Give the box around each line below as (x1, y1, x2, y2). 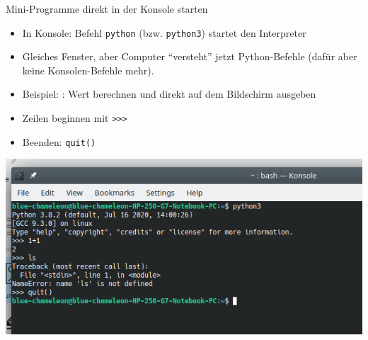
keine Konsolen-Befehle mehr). (22, 62, 154, 77)
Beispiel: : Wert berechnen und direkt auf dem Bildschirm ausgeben (22, 86, 316, 101)
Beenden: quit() (22, 134, 96, 149)
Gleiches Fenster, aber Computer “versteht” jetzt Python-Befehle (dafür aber (22, 49, 357, 64)
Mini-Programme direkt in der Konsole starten (6, 1, 208, 16)
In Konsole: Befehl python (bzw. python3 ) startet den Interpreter (22, 25, 306, 40)
